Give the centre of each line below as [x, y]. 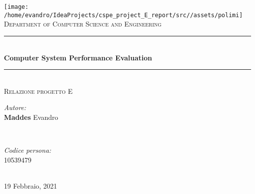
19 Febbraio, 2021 [31, 185]
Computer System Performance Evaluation [78, 57]
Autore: [15, 107]
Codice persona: [28, 150]
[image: [16, 7]
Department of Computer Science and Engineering [83, 24]
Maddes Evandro [31, 117]
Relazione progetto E [38, 91]
